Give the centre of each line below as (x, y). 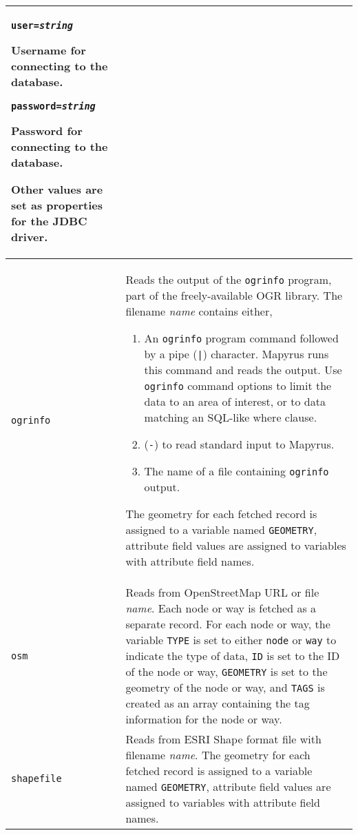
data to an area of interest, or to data (235, 401)
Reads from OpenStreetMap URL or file (222, 592)
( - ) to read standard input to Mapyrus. (239, 444)
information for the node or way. (204, 719)
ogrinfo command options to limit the (238, 385)
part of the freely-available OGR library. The (234, 295)
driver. (30, 237)
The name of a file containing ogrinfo (236, 471)
